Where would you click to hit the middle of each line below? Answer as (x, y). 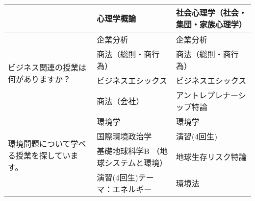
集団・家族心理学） (211, 24)
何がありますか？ (39, 79)
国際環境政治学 (124, 136)
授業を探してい (43, 155)
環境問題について (39, 144)
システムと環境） (136, 163)
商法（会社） (120, 101)
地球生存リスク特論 (211, 157)
